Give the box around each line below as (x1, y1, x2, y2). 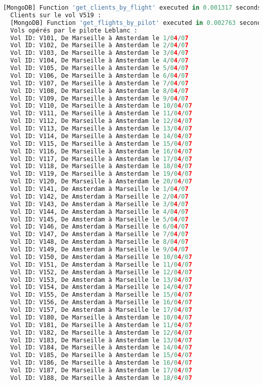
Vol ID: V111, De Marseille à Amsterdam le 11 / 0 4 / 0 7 (10, 110, 192, 117)
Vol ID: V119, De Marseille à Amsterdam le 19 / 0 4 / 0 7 (10, 170, 192, 178)
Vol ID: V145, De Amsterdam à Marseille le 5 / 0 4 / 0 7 (10, 215, 189, 223)
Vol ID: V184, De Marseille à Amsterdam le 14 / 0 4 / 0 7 (10, 344, 192, 351)
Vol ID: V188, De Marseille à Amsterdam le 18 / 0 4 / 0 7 (10, 374, 192, 381)
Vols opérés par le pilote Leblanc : (10, 26, 138, 34)
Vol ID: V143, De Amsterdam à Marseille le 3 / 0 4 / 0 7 (10, 200, 189, 208)
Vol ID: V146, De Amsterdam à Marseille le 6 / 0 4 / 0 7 (10, 223, 189, 231)
